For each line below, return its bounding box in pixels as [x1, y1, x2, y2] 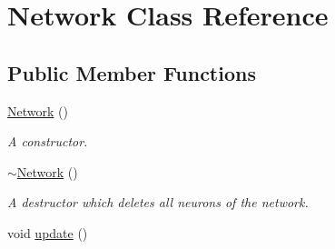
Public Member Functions [7, 58, 256, 86]
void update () [7, 223, 88, 242]
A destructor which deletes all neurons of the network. [7, 193, 309, 212]
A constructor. [7, 132, 88, 151]
